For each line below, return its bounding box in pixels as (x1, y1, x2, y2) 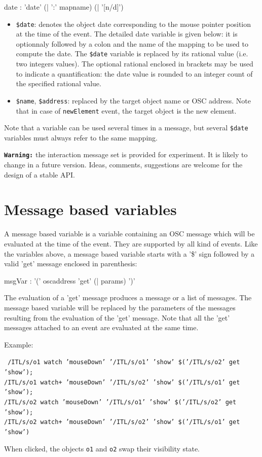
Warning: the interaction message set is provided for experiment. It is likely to (4, 149, 248, 160)
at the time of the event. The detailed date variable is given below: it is (16, 28, 238, 39)
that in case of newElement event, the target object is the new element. (16, 105, 237, 116)
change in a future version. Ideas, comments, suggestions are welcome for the (4, 159, 243, 170)
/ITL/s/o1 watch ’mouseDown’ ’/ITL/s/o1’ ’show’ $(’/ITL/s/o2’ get (8, 359, 240, 366)
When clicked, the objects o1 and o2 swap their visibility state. (4, 443, 200, 453)
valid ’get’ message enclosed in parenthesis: (4, 258, 137, 269)
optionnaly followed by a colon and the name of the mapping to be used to (16, 38, 249, 49)
